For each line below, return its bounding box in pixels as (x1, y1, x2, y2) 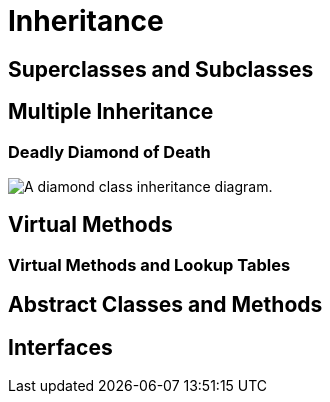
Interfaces (8, 334, 113, 360)
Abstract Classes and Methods (8, 292, 323, 318)
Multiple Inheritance (8, 99, 214, 125)
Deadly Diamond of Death (8, 141, 211, 162)
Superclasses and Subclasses (8, 56, 314, 82)
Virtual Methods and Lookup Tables (8, 254, 291, 275)
